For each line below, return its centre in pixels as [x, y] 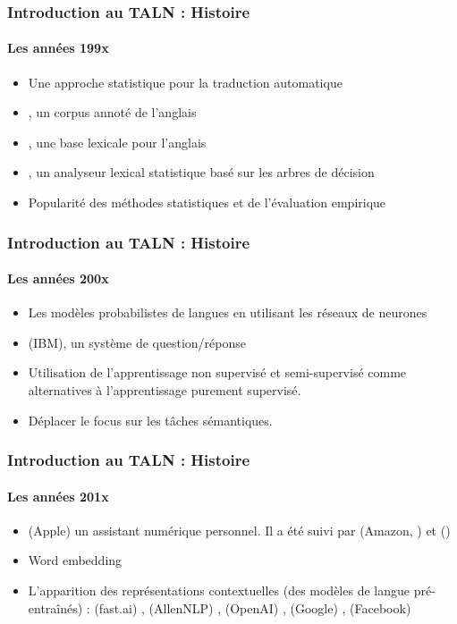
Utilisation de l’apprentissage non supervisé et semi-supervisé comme [217, 372]
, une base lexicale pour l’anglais [117, 142]
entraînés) [55, 607]
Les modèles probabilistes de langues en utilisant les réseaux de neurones [228, 312]
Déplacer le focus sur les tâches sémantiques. [150, 420]
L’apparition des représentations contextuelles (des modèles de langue [219, 590]
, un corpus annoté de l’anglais [112, 112]
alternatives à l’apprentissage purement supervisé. [165, 390]
